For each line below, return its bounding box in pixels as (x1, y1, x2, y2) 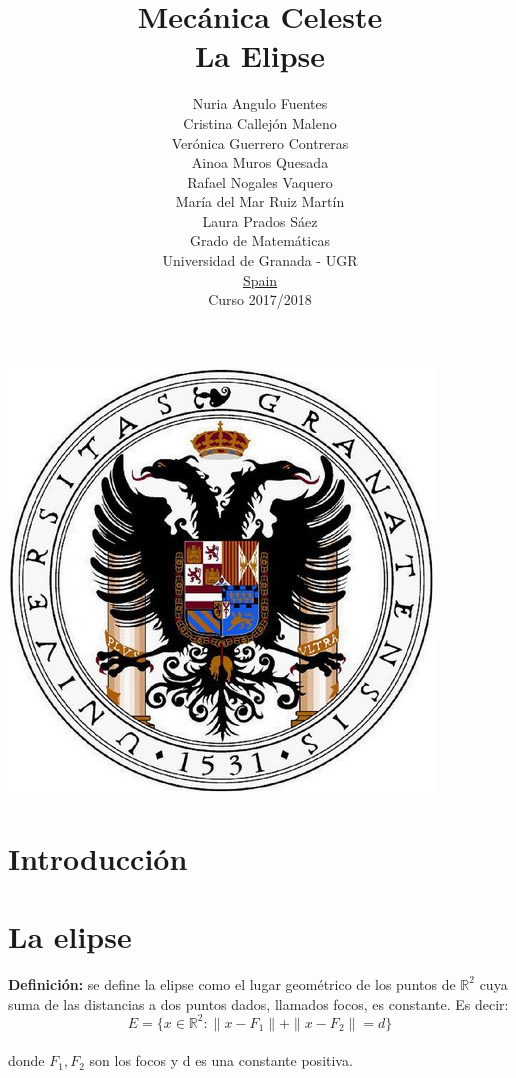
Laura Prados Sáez (202, 210, 318, 231)
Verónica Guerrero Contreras (171, 132, 349, 153)
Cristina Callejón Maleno (183, 112, 337, 133)
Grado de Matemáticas (190, 230, 330, 251)
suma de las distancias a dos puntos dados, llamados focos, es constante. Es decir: (8, 993, 509, 1014)
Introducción (8, 837, 188, 878)
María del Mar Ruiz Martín (175, 191, 345, 212)
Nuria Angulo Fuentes (192, 93, 328, 114)
